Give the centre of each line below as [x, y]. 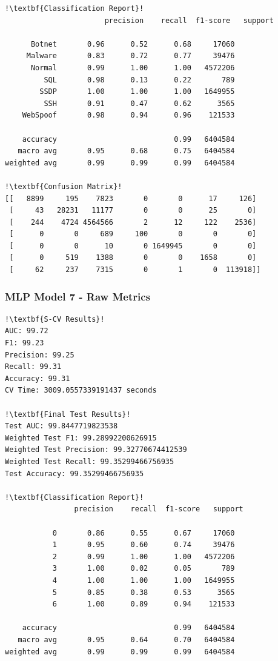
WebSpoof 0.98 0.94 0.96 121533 [128, 115]
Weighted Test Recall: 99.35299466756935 [90, 462]
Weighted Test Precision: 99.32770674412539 [96, 450]
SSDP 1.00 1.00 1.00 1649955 [137, 92]
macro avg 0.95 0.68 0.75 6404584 [126, 151]
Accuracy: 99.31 [38, 378]
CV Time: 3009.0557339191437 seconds [81, 390]
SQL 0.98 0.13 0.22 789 [139, 80]
